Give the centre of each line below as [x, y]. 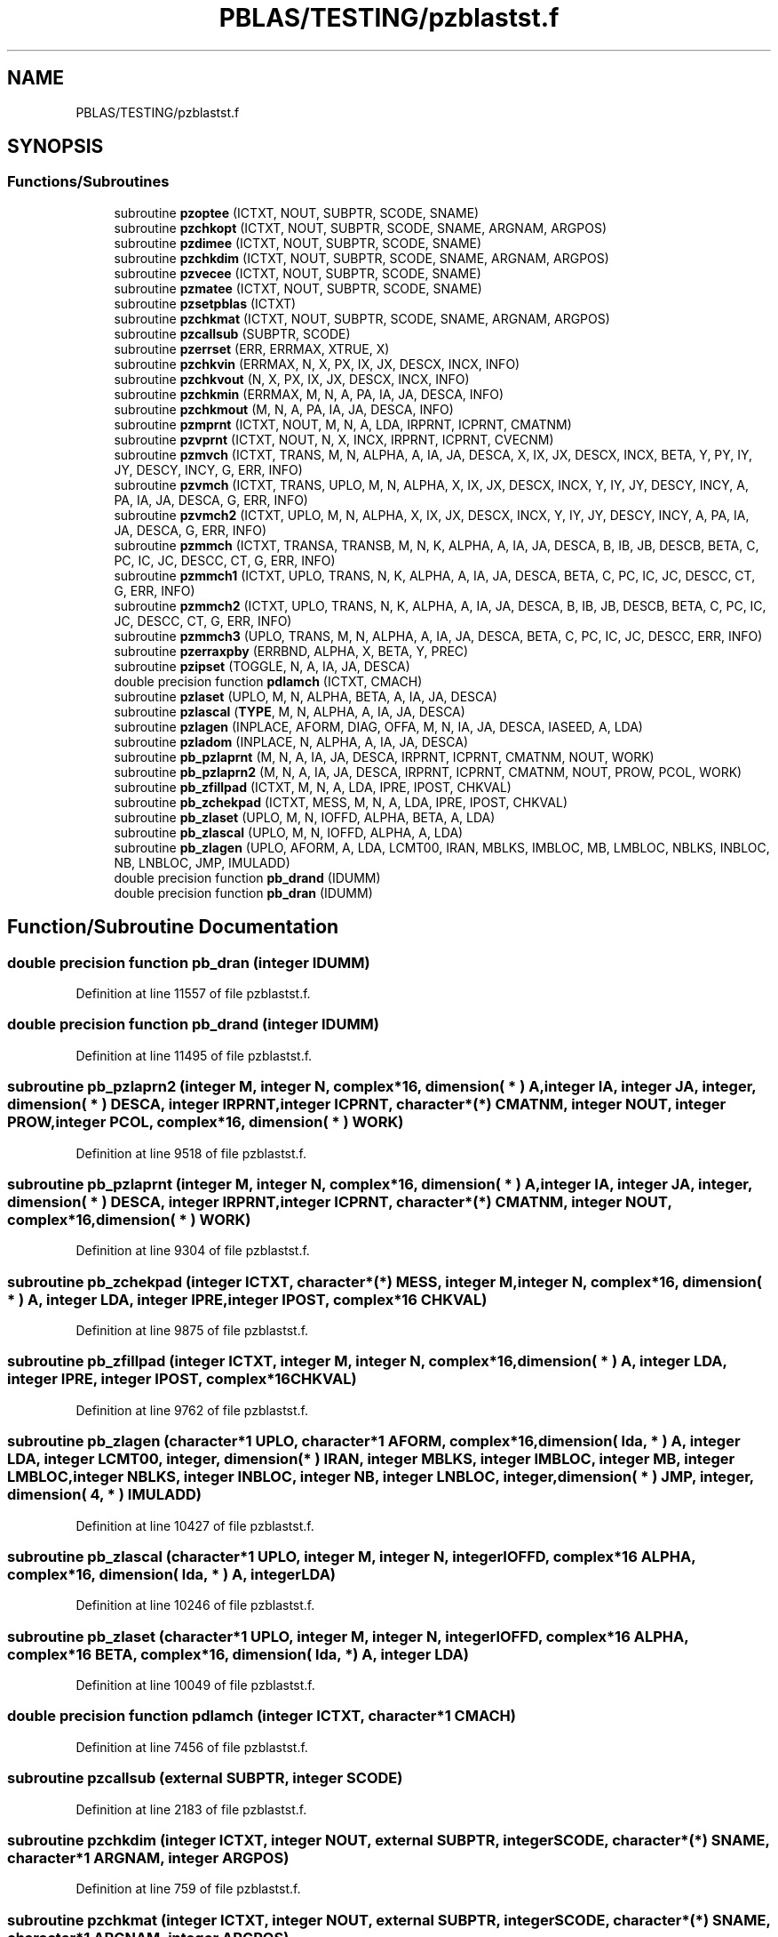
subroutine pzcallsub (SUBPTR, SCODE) [232, 333]
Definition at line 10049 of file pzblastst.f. [195, 1685]
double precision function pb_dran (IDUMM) [243, 892]
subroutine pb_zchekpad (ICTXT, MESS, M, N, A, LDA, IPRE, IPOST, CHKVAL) [341, 802]
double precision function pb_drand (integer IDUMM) [194, 1025]
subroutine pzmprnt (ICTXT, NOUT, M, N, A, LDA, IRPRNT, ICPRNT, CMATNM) [343, 424]
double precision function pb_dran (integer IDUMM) [189, 962]
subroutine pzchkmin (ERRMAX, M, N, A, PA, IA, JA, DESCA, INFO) [309, 394]
